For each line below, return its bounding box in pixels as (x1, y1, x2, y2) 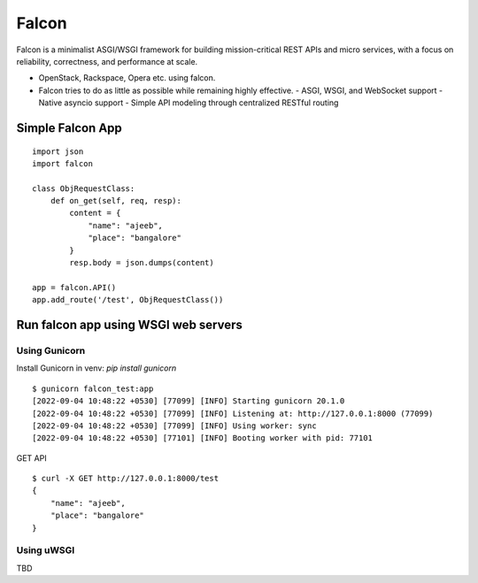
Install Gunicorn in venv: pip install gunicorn (16, 363, 177, 373)
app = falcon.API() (32, 282, 117, 292)
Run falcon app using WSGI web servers (16, 318, 243, 333)
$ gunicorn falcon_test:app (32, 383, 154, 394)
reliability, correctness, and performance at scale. (16, 56, 198, 66)
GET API (16, 452, 48, 464)
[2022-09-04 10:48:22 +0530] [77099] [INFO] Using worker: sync (32, 420, 318, 431)
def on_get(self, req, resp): (50, 196, 181, 206)
